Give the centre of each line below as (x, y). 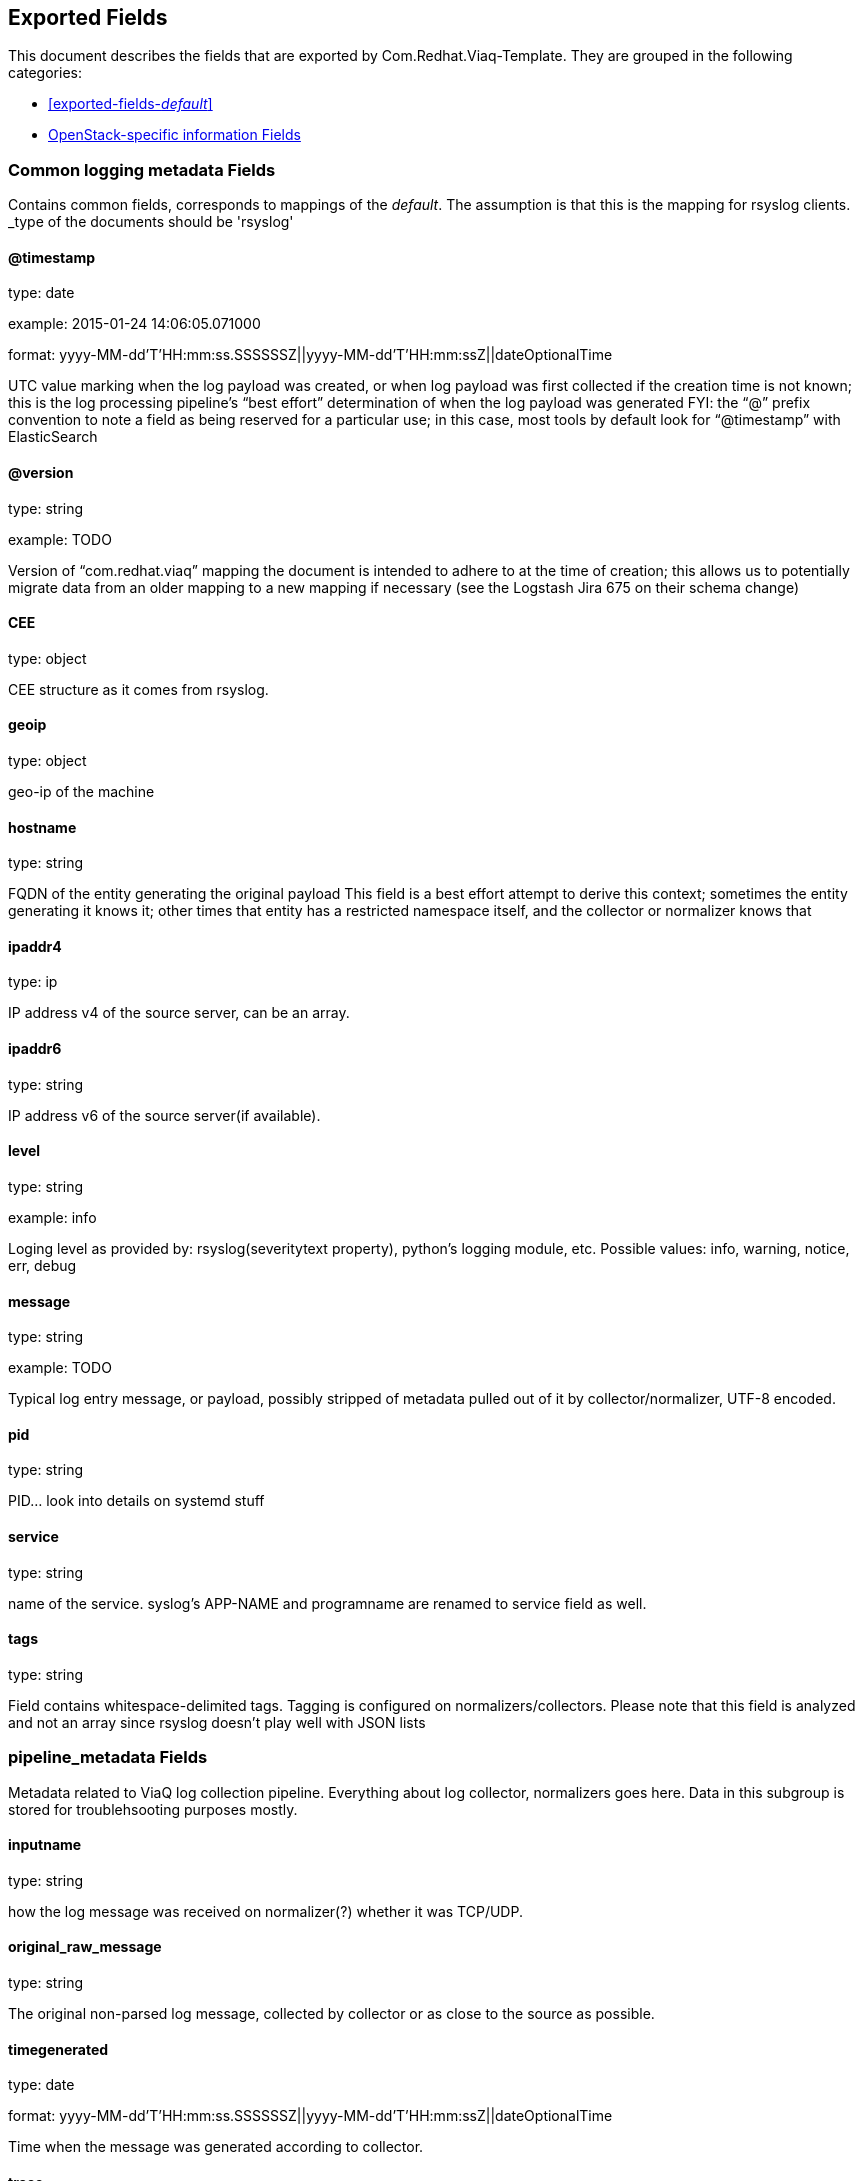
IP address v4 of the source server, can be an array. (179, 1013)
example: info (52, 1217)
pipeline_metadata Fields (108, 1757)
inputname (45, 1845)
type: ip (33, 982)
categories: (45, 73)
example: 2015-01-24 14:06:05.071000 (134, 324)
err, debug (42, 1265)
